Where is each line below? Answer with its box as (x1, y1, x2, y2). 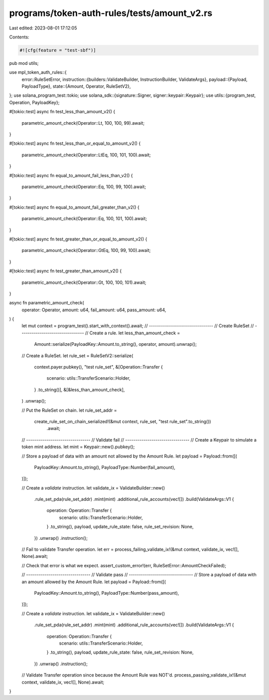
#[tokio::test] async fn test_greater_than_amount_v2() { (9, 268, 122, 274)
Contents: (9, 34, 29, 40)
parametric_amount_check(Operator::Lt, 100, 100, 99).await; (21, 120, 144, 126)
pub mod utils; (9, 60, 39, 66)
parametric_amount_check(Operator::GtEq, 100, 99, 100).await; (21, 247, 151, 253)
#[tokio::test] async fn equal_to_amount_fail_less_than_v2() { (9, 172, 133, 178)
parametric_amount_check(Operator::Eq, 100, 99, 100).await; (21, 184, 146, 190)
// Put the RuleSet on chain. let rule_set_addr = (21, 407, 117, 413)
